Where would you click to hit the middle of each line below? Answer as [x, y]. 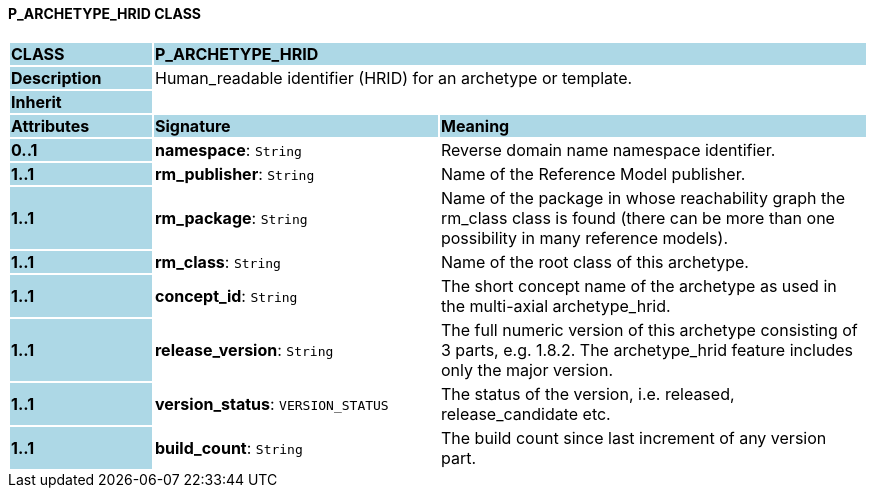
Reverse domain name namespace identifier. [608, 149]
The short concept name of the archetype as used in [638, 285]
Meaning [475, 125]
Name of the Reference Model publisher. [593, 173]
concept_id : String [226, 295]
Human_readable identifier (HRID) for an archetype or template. [393, 77]
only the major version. [526, 369]
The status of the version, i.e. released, [587, 393]
